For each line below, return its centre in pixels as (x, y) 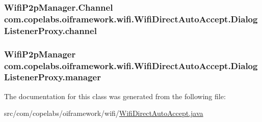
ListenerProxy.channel (50, 30)
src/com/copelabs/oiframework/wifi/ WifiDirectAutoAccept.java (104, 113)
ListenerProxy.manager (53, 77)
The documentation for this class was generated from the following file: (115, 96)
